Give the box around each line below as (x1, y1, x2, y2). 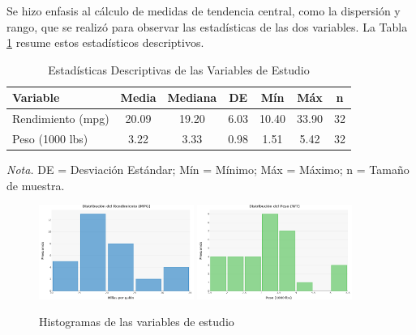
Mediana (167, 89, 217, 106)
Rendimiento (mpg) (12, 110, 109, 127)
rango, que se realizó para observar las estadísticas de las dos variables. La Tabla (6, 18, 408, 35)
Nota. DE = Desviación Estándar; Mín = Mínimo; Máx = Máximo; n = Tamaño (6, 161, 410, 178)
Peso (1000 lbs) (12, 130, 88, 147)
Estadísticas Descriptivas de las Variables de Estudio (48, 61, 310, 78)
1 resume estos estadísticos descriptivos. (6, 34, 204, 51)
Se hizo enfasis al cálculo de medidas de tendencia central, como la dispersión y (6, 2, 401, 19)
